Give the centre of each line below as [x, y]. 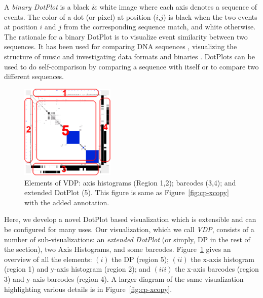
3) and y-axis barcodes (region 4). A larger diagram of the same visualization [124, 278]
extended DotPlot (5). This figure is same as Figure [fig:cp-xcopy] [127, 192]
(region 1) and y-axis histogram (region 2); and [77, 269]
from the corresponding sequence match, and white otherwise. [160, 27]
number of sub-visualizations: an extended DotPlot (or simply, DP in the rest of [127, 239]
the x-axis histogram [222, 259]
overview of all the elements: [48, 259]
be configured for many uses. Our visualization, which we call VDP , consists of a [129, 229]
